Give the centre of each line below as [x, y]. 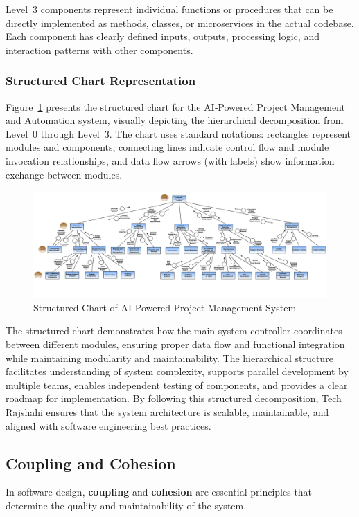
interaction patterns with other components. [99, 49]
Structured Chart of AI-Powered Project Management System [165, 307]
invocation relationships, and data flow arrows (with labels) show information [170, 160]
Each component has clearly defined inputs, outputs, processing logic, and [163, 36]
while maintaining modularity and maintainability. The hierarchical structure [169, 357]
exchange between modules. [64, 174]
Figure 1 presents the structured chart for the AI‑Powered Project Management [175, 106]
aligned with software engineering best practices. [108, 425]
